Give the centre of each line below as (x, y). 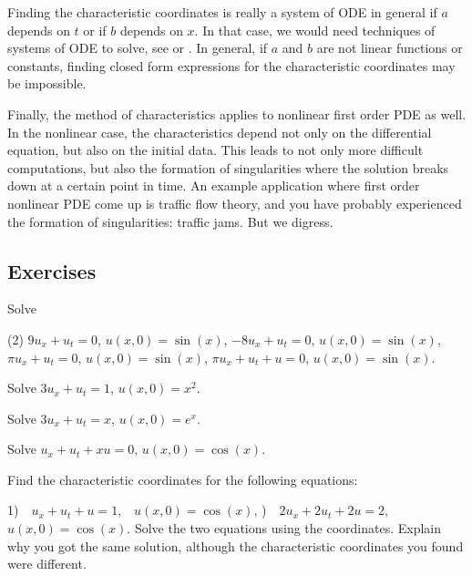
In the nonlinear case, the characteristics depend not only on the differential (220, 132)
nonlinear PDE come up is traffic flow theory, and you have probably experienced (235, 203)
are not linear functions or (390, 48)
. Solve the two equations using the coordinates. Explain (284, 528)
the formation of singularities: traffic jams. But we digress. (170, 221)
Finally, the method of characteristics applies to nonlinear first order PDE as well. (237, 113)
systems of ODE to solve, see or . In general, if (138, 48)
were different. (47, 564)
